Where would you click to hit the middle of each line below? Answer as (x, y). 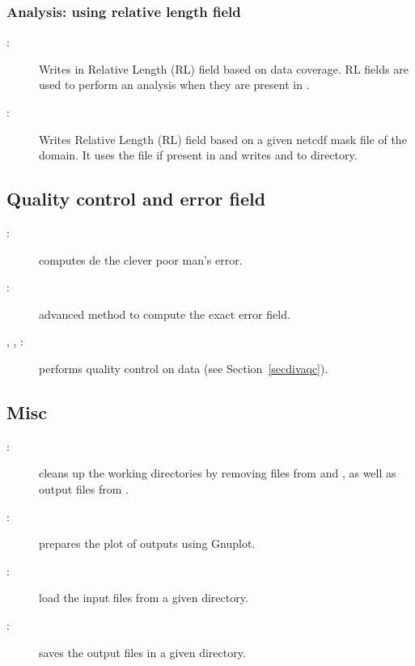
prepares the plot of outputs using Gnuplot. (147, 543)
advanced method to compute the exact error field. (165, 314)
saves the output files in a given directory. (142, 652)
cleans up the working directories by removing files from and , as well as (218, 473)
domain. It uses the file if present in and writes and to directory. (198, 155)
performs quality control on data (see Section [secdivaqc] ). (184, 368)
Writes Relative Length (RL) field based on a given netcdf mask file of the (223, 139)
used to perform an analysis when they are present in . (174, 85)
